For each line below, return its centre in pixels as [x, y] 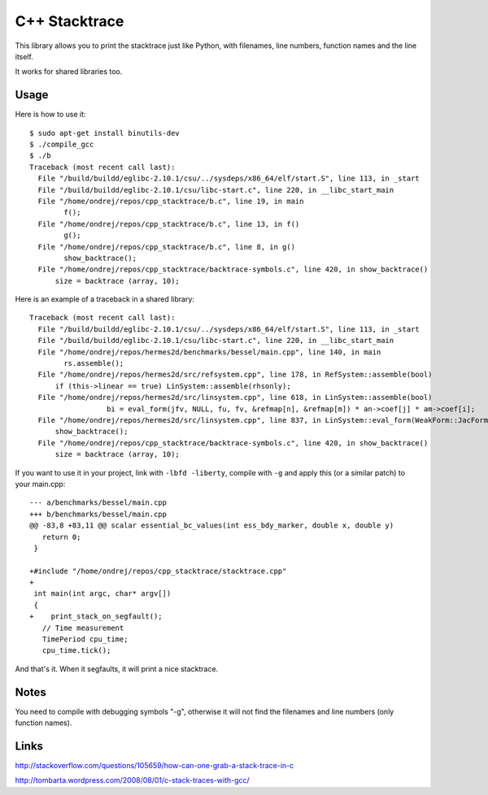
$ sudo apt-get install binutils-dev [105, 133]
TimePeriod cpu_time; [85, 639]
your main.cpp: [40, 484]
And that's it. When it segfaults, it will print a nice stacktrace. [117, 669]
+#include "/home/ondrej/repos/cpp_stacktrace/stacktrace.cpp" [158, 571]
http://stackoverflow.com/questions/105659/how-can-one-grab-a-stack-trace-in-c [155, 766]
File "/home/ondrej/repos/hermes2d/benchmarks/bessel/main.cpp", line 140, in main [209, 352]
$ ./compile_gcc [62, 145]
